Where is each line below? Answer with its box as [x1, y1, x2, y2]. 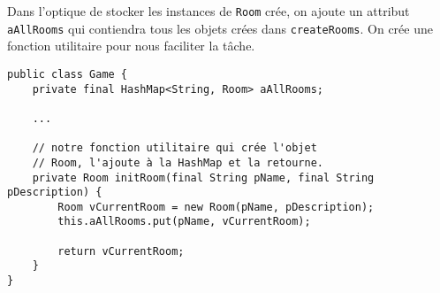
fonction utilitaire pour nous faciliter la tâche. [7, 36, 255, 55]
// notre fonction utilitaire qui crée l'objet [32, 142, 317, 155]
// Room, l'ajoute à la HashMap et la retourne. [32, 156, 323, 169]
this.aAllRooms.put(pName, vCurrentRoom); [57, 215, 311, 228]
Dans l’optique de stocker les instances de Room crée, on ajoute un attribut [7, 2, 410, 19]
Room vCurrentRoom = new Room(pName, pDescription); [57, 200, 375, 213]
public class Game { [7, 67, 128, 81]
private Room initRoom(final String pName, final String [32, 171, 375, 184]
